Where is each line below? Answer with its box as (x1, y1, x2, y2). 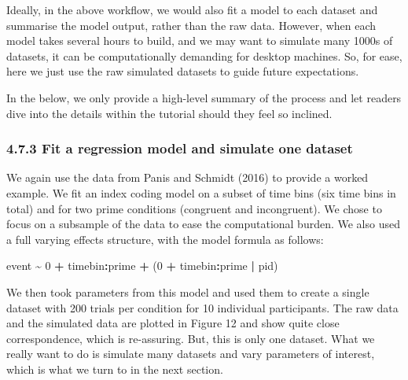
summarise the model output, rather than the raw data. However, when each (6, 17, 377, 33)
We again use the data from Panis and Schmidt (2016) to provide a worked (6, 169, 369, 186)
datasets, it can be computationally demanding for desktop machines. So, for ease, (6, 47, 402, 64)
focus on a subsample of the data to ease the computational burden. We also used (6, 216, 400, 232)
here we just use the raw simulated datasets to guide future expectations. (6, 63, 359, 79)
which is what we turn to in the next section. (6, 360, 223, 377)
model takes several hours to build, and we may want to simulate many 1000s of (6, 32, 393, 49)
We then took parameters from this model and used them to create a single (6, 283, 369, 300)
